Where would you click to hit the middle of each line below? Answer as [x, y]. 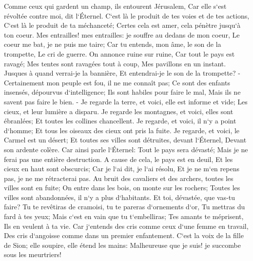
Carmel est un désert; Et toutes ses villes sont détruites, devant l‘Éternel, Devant [125, 140]
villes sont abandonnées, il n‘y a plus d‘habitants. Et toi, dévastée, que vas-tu [120, 197]
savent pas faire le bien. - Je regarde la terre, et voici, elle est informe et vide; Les [126, 101]
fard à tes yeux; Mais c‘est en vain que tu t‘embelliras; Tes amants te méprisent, [124, 216]
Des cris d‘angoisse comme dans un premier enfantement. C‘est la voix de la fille [124, 235]
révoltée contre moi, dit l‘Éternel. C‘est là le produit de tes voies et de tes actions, [127, 15]
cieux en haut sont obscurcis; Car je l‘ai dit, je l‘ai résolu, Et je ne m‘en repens [122, 169]
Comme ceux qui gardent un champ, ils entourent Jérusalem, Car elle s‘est [115, 6]
